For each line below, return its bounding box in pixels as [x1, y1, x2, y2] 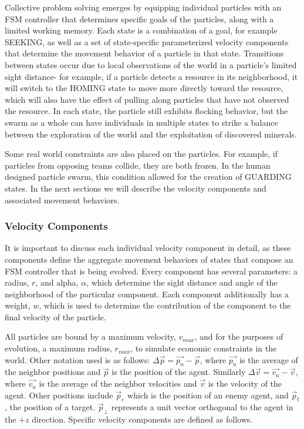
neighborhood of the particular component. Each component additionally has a [5, 287, 289, 300]
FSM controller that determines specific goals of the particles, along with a [5, 12, 274, 25]
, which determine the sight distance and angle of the [86, 276, 278, 289]
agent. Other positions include [5, 388, 113, 401]
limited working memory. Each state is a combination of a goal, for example [5, 24, 278, 36]
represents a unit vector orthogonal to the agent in [111, 401, 293, 413]
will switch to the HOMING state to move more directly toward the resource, [5, 82, 283, 94]
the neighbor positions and [5, 366, 101, 378]
